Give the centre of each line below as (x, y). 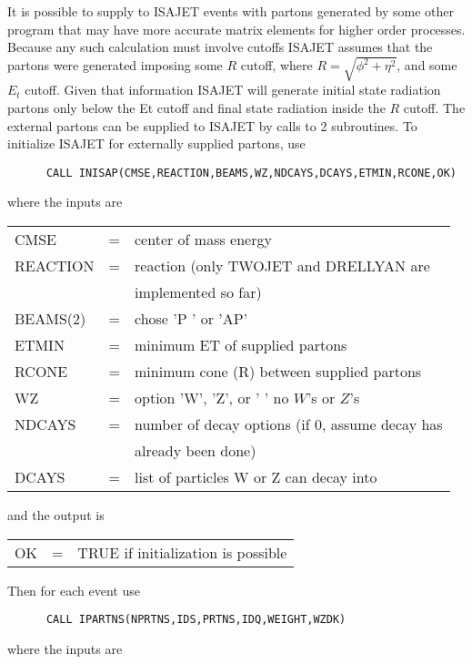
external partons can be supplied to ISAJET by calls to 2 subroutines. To (212, 125)
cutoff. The (434, 107)
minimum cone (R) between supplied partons (278, 371)
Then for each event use (74, 590)
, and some (427, 65)
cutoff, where (276, 65)
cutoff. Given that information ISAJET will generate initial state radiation (233, 90)
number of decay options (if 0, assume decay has (289, 424)
